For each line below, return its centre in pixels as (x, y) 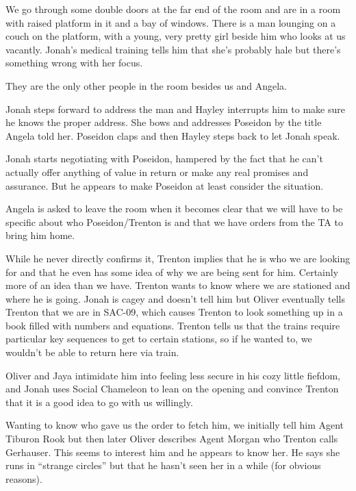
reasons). (24, 478)
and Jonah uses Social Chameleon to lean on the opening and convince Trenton (172, 389)
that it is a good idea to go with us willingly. (99, 402)
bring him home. (40, 235)
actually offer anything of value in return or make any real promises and (157, 172)
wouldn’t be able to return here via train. (92, 352)
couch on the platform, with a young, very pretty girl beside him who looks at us (176, 36)
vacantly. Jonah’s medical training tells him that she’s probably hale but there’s (173, 49)
